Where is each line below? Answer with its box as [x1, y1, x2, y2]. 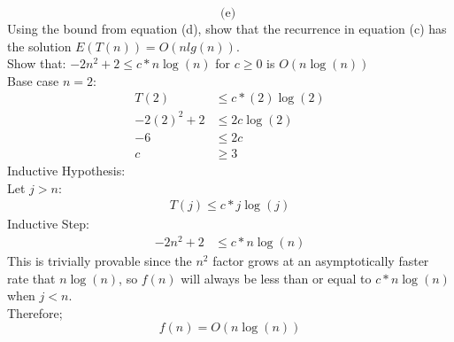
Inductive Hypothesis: [7, 161, 126, 179]
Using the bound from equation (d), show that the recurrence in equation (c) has [7, 19, 447, 37]
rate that [7, 268, 56, 287]
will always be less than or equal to [181, 268, 372, 287]
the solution [7, 36, 72, 55]
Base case [7, 71, 59, 89]
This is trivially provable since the [7, 251, 192, 269]
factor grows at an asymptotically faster [212, 251, 429, 269]
